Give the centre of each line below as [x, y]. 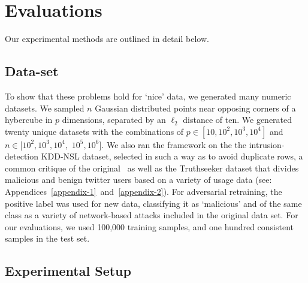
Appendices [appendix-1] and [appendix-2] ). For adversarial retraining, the [144, 192]
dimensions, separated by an [114, 120]
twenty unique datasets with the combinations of [94, 131]
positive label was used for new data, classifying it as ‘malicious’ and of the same [153, 203]
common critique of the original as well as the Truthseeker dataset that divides [152, 168]
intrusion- [267, 144]
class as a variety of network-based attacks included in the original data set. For [152, 215]
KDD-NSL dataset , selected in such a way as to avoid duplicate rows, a [172, 156]
